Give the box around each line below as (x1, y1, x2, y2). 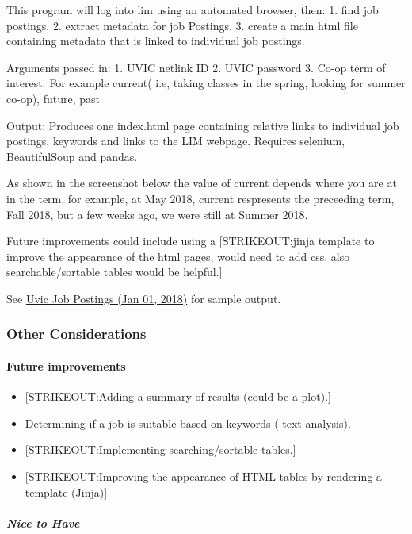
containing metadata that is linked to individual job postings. (6, 33, 305, 49)
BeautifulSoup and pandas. (6, 148, 138, 164)
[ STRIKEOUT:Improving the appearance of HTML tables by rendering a (25, 467, 382, 484)
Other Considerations (6, 324, 147, 344)
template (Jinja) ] (25, 483, 108, 500)
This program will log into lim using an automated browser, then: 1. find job (6, 2, 379, 17)
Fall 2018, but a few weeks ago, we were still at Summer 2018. (6, 206, 308, 222)
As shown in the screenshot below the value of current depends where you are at (6, 175, 397, 191)
